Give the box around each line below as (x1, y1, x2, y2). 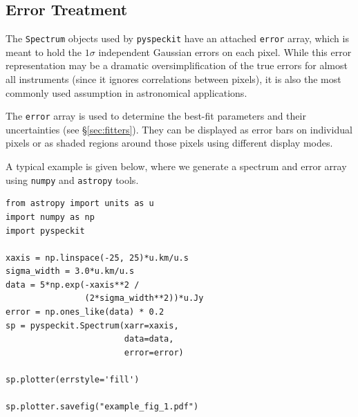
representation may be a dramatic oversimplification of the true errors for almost (6, 58, 348, 73)
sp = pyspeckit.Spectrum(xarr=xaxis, (6, 320, 179, 331)
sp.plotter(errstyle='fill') (6, 375, 140, 385)
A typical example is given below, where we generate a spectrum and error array (6, 159, 347, 174)
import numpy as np (6, 212, 95, 222)
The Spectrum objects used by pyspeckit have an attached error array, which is (6, 31, 349, 46)
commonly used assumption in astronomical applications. (6, 85, 247, 100)
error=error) (124, 347, 184, 358)
